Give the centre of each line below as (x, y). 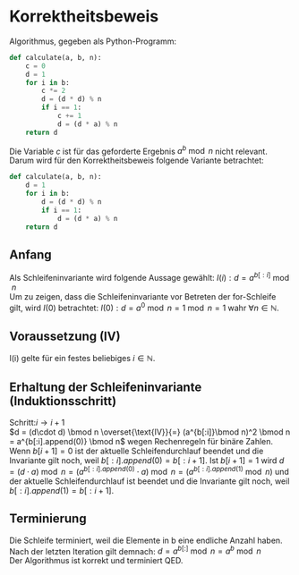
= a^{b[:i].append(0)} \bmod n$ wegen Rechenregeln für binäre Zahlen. (141, 442)
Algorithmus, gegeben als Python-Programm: (93, 41)
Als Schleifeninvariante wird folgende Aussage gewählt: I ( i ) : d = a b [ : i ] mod (149, 277)
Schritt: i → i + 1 (37, 423)
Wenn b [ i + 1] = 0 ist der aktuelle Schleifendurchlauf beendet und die (137, 451)
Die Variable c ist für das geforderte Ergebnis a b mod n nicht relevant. (139, 150)
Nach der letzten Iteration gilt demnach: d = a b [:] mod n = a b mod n (135, 550)
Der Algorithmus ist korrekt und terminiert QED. (96, 561)
